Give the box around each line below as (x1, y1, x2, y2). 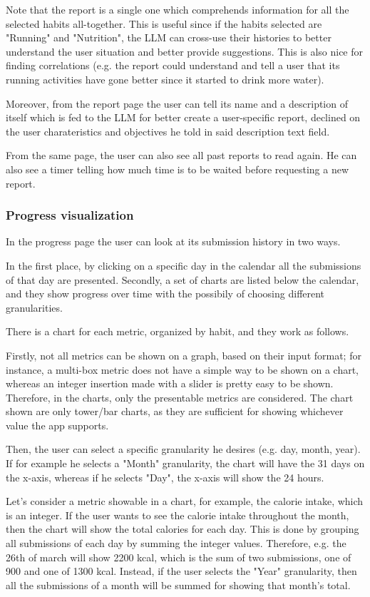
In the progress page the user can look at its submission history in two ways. (6, 234, 341, 249)
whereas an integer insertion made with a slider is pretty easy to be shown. (6, 376, 334, 391)
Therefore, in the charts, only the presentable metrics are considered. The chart (6, 389, 354, 404)
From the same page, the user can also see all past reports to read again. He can (6, 148, 357, 163)
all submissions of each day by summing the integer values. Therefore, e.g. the (6, 536, 346, 551)
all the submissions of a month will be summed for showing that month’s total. (6, 577, 351, 592)
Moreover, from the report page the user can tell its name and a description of (6, 96, 348, 111)
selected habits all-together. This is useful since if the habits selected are (6, 16, 322, 31)
